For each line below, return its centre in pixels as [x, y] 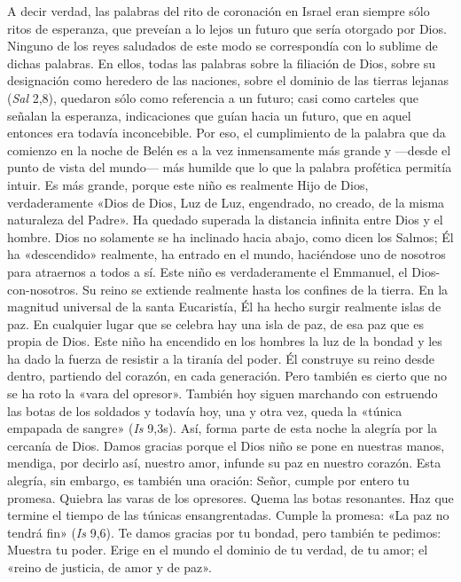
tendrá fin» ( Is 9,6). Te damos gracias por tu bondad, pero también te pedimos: [224, 532]
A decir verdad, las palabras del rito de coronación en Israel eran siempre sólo [219, 11]
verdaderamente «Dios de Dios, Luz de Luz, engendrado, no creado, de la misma [226, 202]
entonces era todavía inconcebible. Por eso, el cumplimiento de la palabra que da [227, 133]
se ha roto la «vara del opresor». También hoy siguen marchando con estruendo [223, 393]
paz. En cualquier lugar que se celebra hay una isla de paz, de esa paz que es [215, 323]
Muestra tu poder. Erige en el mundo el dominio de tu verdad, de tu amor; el [218, 550]
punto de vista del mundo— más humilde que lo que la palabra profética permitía [230, 167]
